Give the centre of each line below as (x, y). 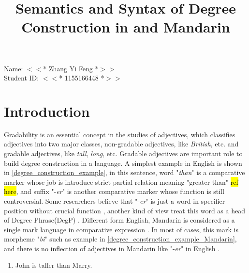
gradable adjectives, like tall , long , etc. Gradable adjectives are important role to (123, 153)
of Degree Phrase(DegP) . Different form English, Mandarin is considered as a (119, 220)
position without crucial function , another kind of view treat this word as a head (124, 210)
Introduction (47, 111)
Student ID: (22, 78)
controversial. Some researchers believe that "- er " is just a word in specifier (115, 201)
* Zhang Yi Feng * (71, 68)
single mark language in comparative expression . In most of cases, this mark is (121, 229)
